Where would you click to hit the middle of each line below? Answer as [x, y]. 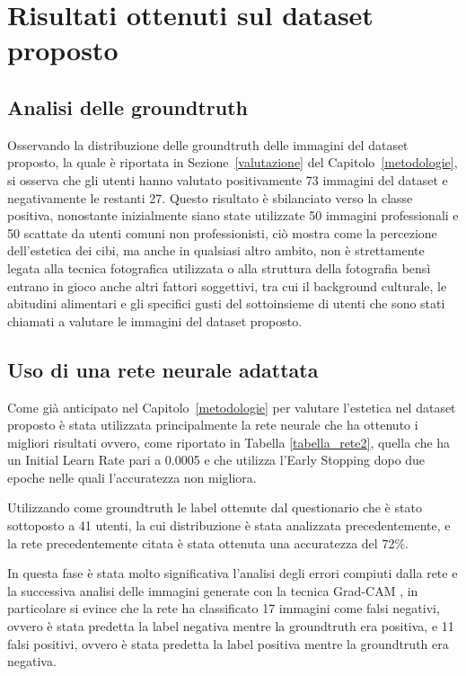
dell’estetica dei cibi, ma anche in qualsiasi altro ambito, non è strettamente [216, 250]
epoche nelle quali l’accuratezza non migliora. [132, 477]
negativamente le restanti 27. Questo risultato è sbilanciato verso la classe [210, 197]
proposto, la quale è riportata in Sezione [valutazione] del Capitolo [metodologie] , [233, 162]
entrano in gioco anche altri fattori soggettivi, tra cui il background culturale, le [227, 285]
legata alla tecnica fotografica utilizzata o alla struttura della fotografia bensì [219, 267]
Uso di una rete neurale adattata [163, 369]
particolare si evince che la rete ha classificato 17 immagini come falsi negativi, [224, 608]
